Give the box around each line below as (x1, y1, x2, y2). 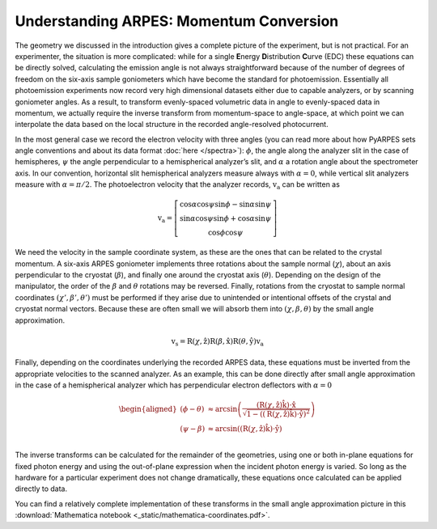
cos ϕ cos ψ (207, 228, 244, 238)
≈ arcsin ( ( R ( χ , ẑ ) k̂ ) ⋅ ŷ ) (207, 424, 282, 433)
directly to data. (15, 484, 68, 493)
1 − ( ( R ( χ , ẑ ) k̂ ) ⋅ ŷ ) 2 (246, 408, 311, 418)
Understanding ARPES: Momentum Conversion (15, 12, 339, 30)
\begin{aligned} (118, 404, 177, 414)
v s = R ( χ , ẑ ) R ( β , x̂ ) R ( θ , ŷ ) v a (171, 336, 265, 348)
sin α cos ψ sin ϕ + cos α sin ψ (179, 214, 272, 223)
